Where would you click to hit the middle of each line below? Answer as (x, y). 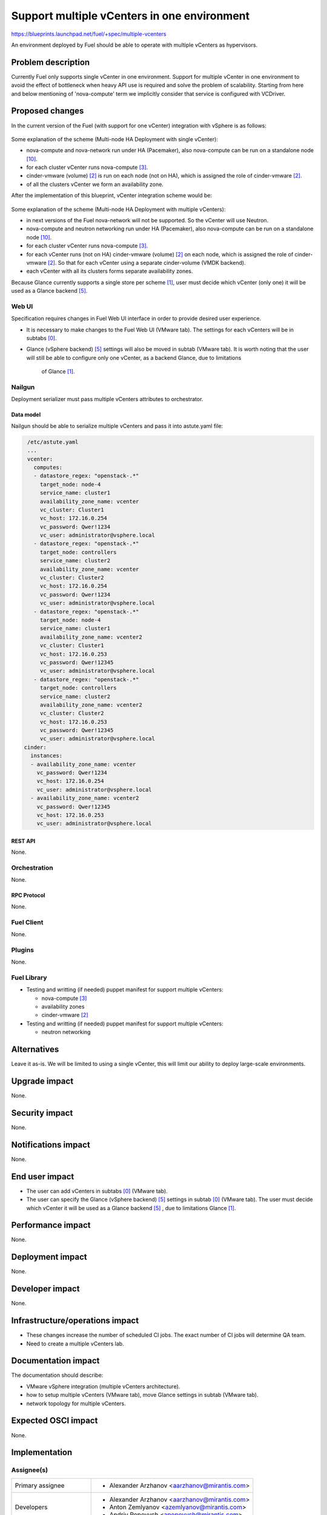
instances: (47, 756)
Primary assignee (40, 1485)
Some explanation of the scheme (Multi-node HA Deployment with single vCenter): (114, 139)
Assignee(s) (30, 1470)
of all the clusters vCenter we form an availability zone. (95, 184)
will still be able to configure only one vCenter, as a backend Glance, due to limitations (134, 358)
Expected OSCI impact (54, 1421)
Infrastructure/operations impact (75, 1321)
